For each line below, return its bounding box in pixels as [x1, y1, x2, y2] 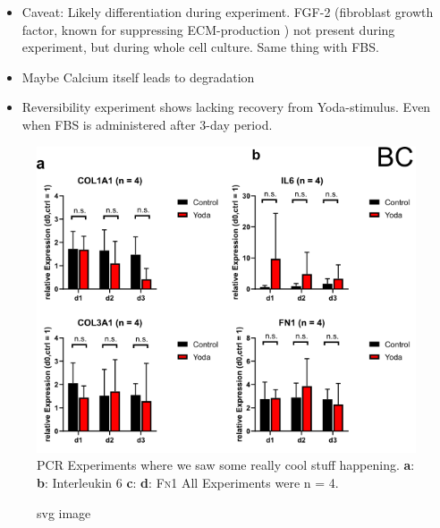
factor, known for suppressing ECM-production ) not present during [21, 20, 395, 38]
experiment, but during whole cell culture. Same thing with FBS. [21, 38, 379, 56]
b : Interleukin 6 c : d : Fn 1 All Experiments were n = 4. [37, 473, 339, 491]
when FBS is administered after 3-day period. [21, 115, 273, 133]
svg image [37, 503, 91, 522]
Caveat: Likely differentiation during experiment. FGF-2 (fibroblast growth [21, 3, 434, 21]
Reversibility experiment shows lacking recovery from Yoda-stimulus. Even [21, 98, 431, 116]
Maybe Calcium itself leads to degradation [21, 67, 255, 86]
